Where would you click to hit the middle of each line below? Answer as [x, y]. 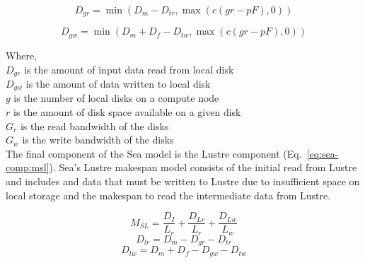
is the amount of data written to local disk [118, 83]
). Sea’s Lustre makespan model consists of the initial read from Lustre [203, 167]
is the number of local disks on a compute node [116, 98]
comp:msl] [28, 167]
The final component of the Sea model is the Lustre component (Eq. [154, 153]
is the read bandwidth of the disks [94, 125]
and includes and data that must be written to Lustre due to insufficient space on [183, 181]
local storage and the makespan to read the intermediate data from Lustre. [168, 195]
